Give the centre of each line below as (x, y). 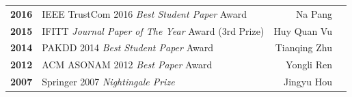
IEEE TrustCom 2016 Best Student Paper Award (145, 13)
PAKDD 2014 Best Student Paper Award (127, 47)
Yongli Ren (309, 65)
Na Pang (314, 13)
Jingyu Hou (308, 82)
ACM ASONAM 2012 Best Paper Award (127, 65)
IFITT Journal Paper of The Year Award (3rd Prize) (153, 30)
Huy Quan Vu (303, 30)
